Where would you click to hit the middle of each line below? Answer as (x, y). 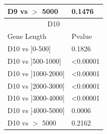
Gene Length (27, 36)
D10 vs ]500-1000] (34, 61)
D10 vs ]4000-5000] (36, 110)
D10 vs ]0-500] (29, 49)
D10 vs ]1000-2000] (36, 73)
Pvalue (82, 36)
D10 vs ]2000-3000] (36, 85)
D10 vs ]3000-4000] (36, 98)
